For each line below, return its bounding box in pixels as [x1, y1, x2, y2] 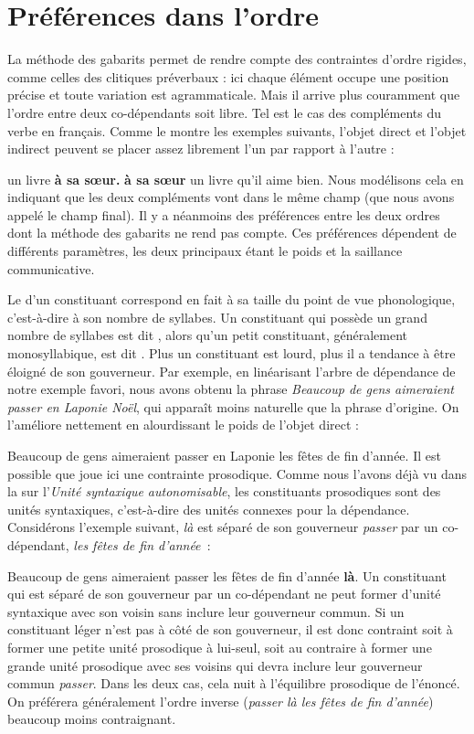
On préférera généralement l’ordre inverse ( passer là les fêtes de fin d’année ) [7, 691, 434, 710]
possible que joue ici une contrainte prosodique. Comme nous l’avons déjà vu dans [7, 463, 467, 483]
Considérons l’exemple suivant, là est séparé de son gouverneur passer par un [7, 517, 438, 537]
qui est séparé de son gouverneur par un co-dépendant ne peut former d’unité [7, 584, 441, 603]
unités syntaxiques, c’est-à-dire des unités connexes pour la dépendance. [7, 499, 410, 518]
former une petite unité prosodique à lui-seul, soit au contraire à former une [7, 637, 432, 656]
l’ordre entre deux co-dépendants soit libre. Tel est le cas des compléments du [7, 102, 442, 122]
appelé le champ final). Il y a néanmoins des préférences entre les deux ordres [7, 205, 440, 224]
